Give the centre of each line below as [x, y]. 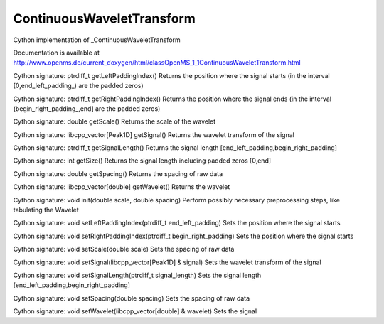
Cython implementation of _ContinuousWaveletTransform [97, 40]
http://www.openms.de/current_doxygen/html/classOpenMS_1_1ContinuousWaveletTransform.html [157, 63]
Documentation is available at [56, 53]
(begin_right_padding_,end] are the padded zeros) [87, 108]
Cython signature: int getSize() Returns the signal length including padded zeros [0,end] [142, 161]
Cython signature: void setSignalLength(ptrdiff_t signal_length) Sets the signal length [137, 275]
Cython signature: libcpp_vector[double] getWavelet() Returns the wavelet [122, 187]
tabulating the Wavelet [46, 210]
